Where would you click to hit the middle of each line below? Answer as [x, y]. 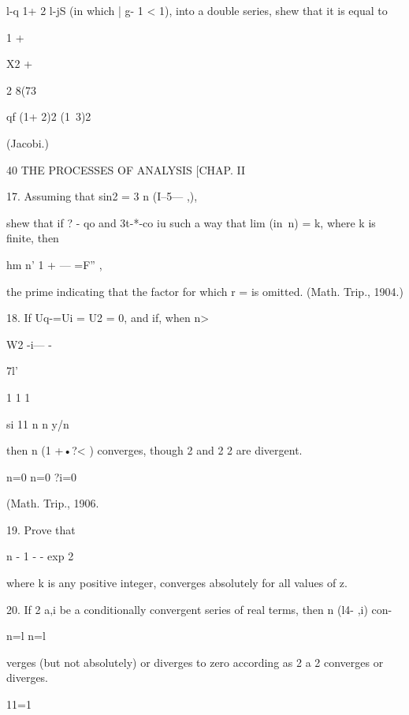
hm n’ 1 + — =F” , [54, 264]
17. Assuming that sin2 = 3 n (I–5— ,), [102, 196]
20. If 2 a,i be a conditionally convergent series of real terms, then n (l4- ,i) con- [199, 609]
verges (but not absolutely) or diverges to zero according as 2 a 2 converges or [195, 662]
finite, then [33, 238]
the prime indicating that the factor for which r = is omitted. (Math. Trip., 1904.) [205, 291]
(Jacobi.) [28, 142]
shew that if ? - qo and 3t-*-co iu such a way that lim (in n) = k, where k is [191, 222]
